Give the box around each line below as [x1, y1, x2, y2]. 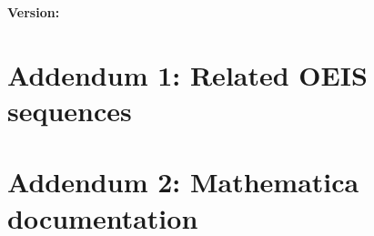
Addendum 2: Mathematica [7, 163, 359, 200]
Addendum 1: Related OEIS [7, 56, 368, 93]
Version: [7, 3, 60, 21]
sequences [7, 91, 132, 128]
